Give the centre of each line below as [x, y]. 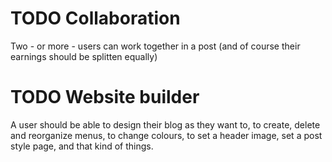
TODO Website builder [105, 97]
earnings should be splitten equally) [84, 56]
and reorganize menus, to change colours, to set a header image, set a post [166, 135]
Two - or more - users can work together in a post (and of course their [155, 46]
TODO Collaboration [95, 18]
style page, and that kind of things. [82, 146]
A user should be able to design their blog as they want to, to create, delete [165, 124]
